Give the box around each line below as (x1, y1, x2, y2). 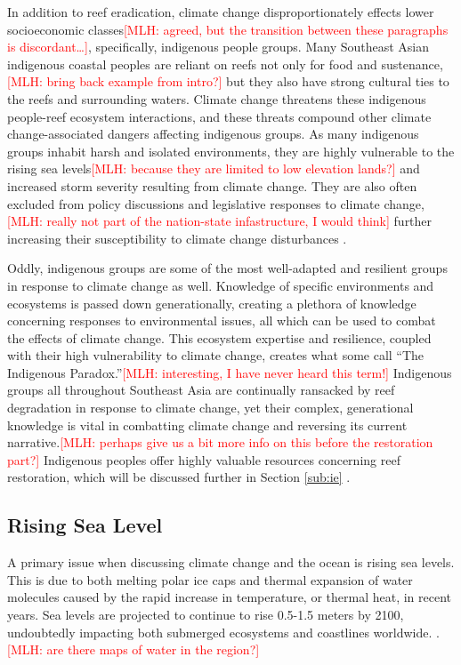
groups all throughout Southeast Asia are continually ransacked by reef (7, 381, 395, 399)
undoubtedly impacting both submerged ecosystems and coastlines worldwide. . (7, 622, 440, 641)
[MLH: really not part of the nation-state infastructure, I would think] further (7, 212, 433, 230)
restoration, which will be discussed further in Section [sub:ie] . (7, 468, 351, 486)
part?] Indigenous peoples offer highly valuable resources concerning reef (7, 450, 400, 469)
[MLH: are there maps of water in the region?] (7, 640, 260, 659)
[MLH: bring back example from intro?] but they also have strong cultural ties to (7, 72, 449, 91)
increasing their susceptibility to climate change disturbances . (7, 228, 347, 247)
